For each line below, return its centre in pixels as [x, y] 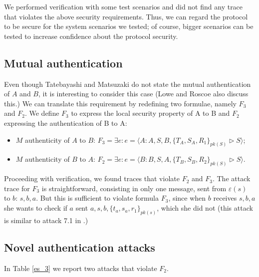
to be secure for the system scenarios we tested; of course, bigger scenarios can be [129, 26]
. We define [42, 113]
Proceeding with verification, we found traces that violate [92, 178]
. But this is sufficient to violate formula [97, 198]
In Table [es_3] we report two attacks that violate [81, 268]
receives [225, 198]
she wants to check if [36, 208]
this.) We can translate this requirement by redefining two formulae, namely [120, 103]
